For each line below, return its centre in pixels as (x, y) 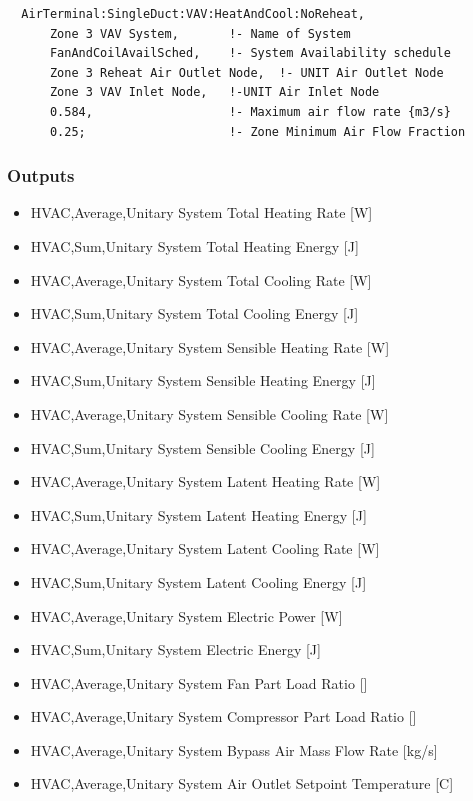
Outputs (41, 175)
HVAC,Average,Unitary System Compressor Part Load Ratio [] (223, 716)
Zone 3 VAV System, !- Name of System (200, 33)
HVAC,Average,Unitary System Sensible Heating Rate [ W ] (210, 346)
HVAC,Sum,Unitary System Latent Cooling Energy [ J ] (198, 581)
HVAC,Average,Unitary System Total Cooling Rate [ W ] (201, 279)
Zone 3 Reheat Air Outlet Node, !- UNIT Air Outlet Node (246, 72)
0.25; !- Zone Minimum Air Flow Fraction (257, 131)
